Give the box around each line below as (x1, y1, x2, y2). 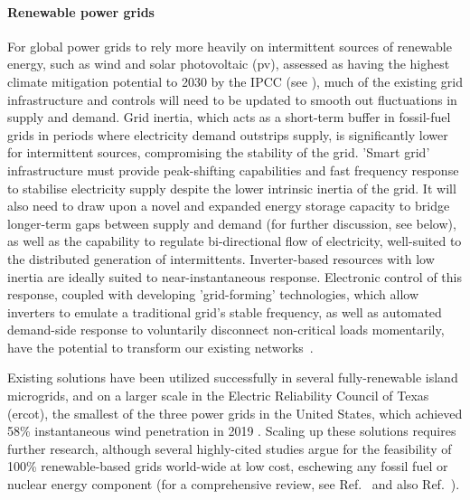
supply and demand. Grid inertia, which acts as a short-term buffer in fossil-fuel (7, 108, 451, 127)
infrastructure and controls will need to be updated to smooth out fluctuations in (7, 90, 457, 108)
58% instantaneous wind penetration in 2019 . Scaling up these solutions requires (7, 421, 456, 440)
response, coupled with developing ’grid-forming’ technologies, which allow (7, 285, 418, 304)
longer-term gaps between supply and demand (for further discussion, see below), (7, 213, 456, 232)
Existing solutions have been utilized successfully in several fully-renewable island (7, 368, 458, 387)
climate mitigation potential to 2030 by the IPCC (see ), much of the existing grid (7, 71, 463, 90)
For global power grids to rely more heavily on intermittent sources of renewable (7, 36, 452, 55)
